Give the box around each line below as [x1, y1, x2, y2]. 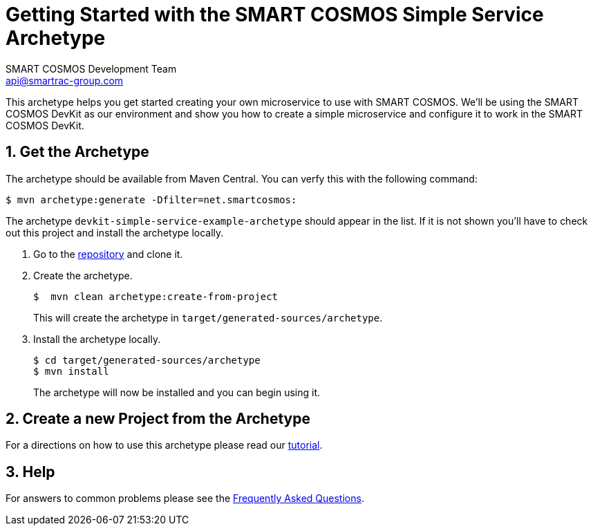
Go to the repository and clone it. [33, 248, 183, 260]
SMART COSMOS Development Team [6, 62, 177, 75]
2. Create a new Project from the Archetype [6, 410, 310, 428]
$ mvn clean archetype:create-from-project [33, 290, 279, 302]
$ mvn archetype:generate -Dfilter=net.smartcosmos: [6, 194, 297, 205]
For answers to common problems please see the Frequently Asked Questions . [6, 492, 364, 505]
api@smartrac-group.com [6, 74, 124, 86]
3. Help [6, 463, 55, 481]
